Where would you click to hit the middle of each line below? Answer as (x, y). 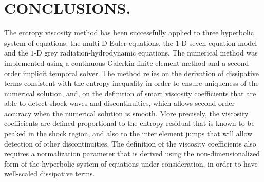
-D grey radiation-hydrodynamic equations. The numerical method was (146, 53)
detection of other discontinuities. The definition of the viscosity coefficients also (130, 143)
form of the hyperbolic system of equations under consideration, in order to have (131, 163)
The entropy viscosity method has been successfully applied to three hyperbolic (129, 33)
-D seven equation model (218, 42)
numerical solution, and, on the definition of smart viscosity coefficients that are (130, 93)
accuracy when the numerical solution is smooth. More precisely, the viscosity (126, 113)
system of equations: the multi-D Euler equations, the (89, 42)
